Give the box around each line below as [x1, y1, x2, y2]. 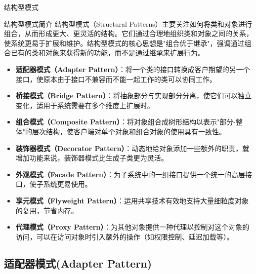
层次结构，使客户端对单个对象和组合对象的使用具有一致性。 [32, 126, 226, 136]
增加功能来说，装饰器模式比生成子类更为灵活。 [15, 153, 168, 163]
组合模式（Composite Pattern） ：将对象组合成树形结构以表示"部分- [15, 117, 236, 127]
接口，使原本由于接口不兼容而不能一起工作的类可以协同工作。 [15, 74, 216, 84]
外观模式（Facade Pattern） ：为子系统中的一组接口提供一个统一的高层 [15, 169, 245, 179]
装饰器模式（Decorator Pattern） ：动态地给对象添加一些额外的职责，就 [15, 143, 250, 153]
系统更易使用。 [43, 179, 92, 189]
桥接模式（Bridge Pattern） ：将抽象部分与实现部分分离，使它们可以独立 [15, 90, 252, 101]
